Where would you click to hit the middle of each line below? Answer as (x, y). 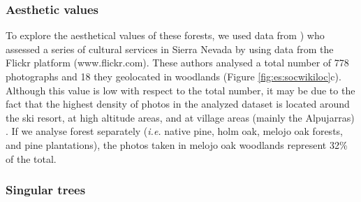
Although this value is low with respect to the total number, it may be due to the (180, 90)
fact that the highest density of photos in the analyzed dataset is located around (178, 104)
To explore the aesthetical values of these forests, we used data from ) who (165, 35)
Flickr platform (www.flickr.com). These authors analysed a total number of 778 (177, 63)
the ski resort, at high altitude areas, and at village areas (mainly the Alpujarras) (180, 117)
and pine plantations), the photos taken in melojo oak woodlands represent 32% (177, 144)
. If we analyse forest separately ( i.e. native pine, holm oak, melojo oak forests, (174, 131)
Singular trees (46, 190)
